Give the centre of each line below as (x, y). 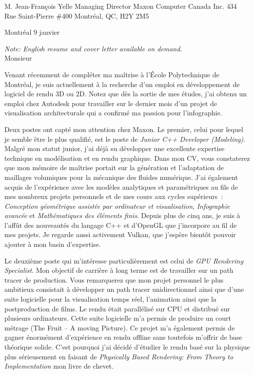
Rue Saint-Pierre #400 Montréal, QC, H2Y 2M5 (77, 15)
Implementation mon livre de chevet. (59, 366)
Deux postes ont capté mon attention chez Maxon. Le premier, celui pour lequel (124, 129)
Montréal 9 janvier (32, 32)
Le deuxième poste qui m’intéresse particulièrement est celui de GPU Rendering (124, 260)
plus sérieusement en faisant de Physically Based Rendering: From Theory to (119, 356)
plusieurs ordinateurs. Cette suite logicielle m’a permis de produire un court (118, 318)
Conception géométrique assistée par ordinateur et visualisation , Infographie (117, 206)
